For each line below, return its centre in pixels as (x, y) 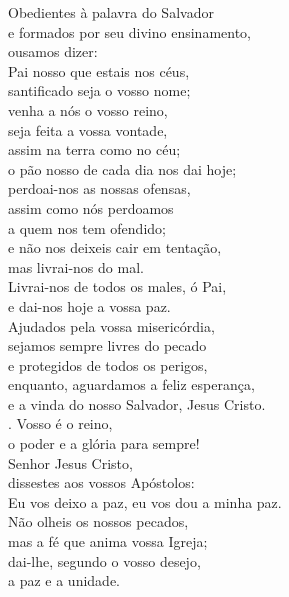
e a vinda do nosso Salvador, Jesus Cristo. (137, 403)
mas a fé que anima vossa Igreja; (108, 541)
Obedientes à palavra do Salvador (111, 12)
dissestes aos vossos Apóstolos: (101, 482)
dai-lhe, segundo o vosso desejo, (104, 560)
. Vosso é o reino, (60, 423)
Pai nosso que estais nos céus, (99, 70)
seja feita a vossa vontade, (88, 129)
